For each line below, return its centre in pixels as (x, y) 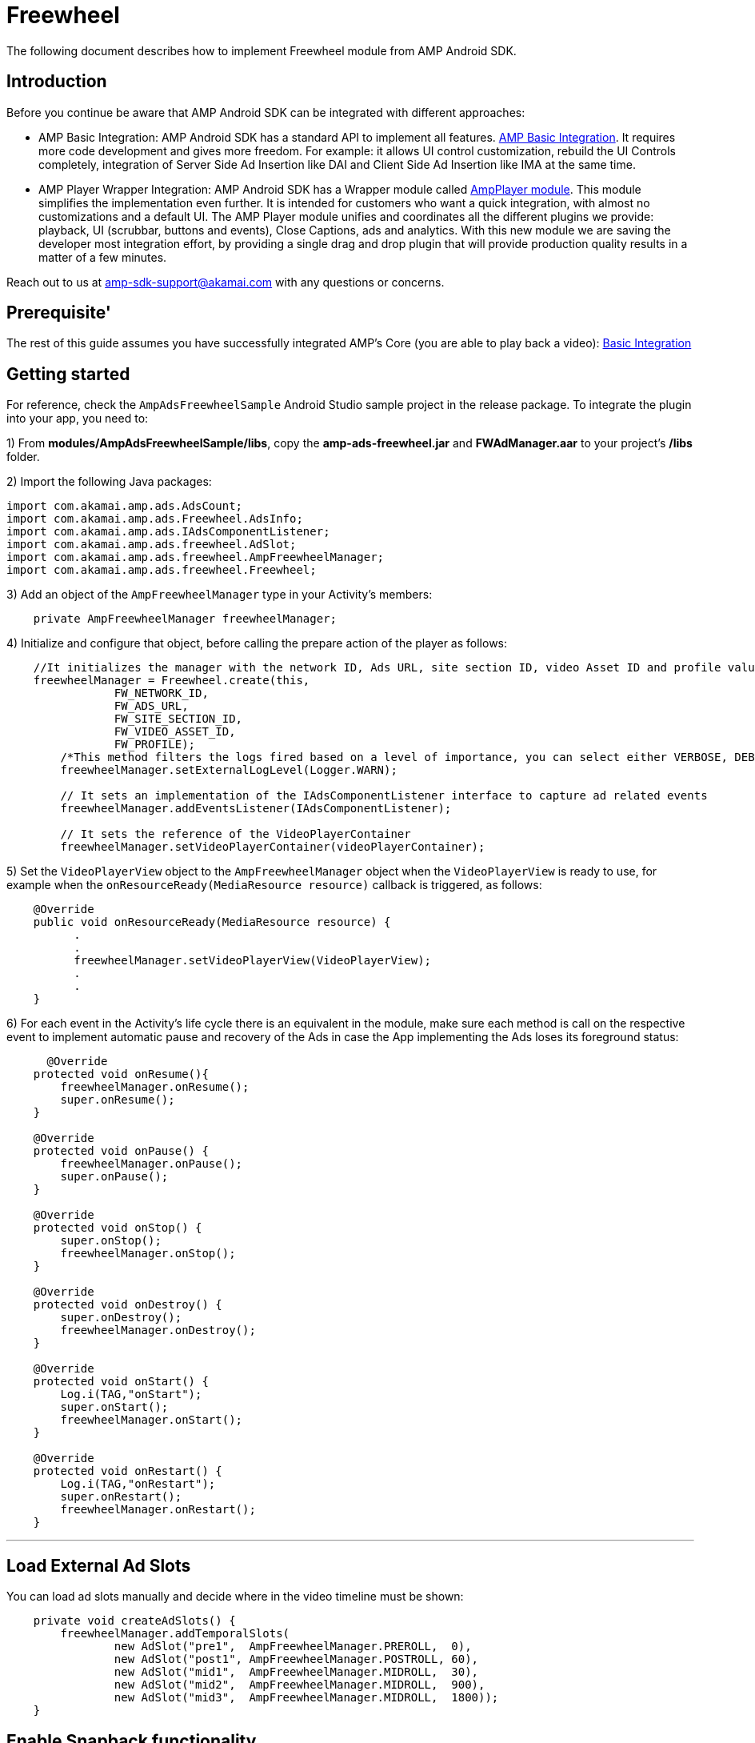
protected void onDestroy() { (128, 1305)
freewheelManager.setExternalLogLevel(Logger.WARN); (229, 770)
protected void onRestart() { (128, 1471)
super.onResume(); (118, 1100)
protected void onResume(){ (121, 1074)
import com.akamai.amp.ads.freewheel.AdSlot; (152, 545)
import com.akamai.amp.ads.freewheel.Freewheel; (162, 570)
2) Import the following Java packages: (109, 482)
